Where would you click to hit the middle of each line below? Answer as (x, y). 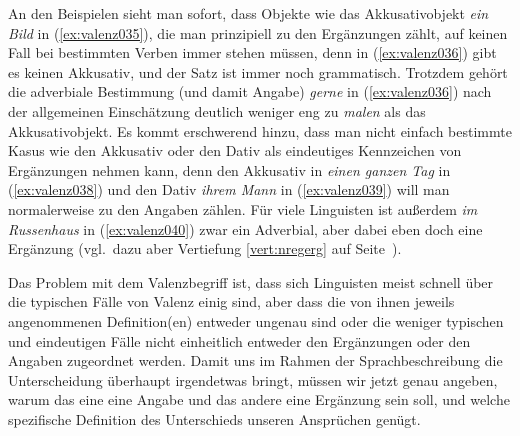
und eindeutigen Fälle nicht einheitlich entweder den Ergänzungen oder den (239, 340)
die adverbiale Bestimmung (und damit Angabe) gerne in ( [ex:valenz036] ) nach (250, 91)
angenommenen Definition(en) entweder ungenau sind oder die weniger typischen (256, 320)
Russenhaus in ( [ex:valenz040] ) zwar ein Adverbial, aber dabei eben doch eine (245, 228)
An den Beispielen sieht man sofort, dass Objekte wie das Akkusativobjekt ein (248, 13)
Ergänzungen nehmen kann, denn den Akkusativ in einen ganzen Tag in (229, 169)
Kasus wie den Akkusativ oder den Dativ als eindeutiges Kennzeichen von (235, 150)
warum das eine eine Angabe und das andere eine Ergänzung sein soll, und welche (259, 399)
